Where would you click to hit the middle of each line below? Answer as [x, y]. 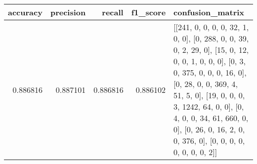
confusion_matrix [209, 12]
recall [113, 12]
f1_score [149, 12]
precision [68, 12]
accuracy [25, 12]
